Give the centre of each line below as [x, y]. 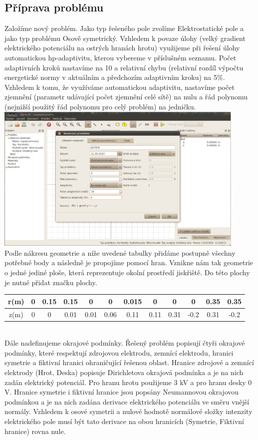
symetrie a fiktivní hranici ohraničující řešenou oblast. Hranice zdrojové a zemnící [129, 362]
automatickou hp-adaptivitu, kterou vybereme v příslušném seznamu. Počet [121, 57]
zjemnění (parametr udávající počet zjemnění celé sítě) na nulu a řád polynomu [126, 97]
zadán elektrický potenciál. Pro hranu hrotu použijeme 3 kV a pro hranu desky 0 [128, 382]
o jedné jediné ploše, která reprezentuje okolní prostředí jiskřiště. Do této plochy [127, 272]
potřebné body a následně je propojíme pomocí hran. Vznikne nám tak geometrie [129, 262]
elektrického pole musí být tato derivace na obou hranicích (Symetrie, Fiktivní [124, 421]
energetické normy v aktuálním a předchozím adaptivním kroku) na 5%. [115, 77]
